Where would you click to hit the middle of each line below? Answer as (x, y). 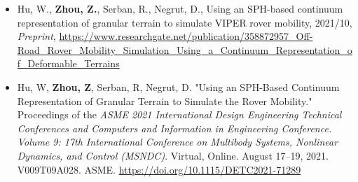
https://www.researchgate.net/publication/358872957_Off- (186, 36)
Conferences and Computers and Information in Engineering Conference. (174, 128)
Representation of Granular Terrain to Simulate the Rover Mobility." (165, 100)
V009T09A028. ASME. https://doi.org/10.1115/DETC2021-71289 (159, 169)
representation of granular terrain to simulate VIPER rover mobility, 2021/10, (185, 22)
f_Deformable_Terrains (68, 63)
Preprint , (36, 36)
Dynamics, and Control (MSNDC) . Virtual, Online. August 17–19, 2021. (173, 155)
